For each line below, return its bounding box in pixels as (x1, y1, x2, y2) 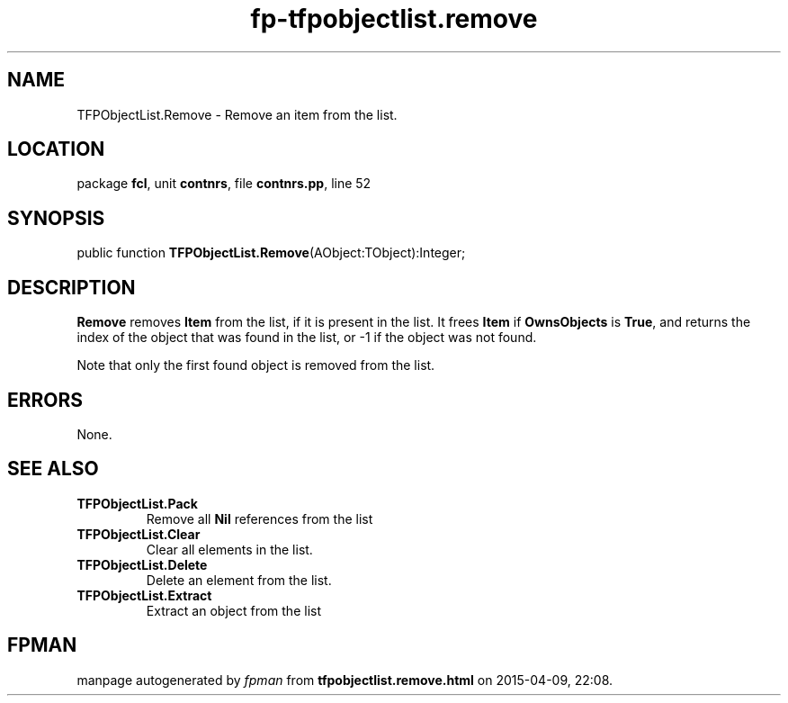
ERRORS (7, 388, 84, 411)
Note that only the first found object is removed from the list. (76, 357, 435, 374)
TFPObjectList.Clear (76, 526, 201, 542)
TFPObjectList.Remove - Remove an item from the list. (76, 106, 398, 122)
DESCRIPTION (7, 275, 136, 299)
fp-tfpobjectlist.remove (250, 4, 538, 34)
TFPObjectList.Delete (76, 556, 208, 572)
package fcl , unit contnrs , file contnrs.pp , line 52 (76, 176, 372, 192)
